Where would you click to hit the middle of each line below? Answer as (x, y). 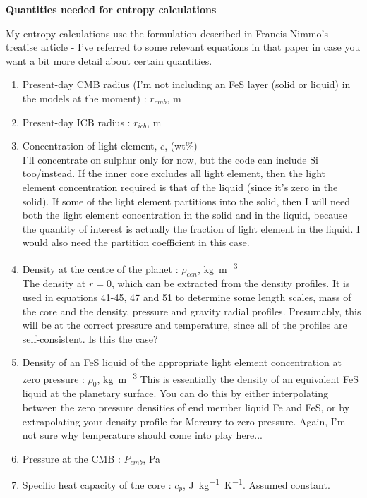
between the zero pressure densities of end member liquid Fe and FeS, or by (186, 407)
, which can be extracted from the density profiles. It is (230, 283)
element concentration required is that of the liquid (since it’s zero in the (180, 187)
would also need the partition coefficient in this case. (136, 242)
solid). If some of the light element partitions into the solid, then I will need (186, 201)
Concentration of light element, (90, 146)
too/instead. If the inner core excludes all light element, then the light (174, 173)
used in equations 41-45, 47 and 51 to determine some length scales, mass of (187, 297)
